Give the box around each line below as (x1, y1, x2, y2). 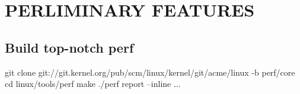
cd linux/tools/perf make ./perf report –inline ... (5, 77, 181, 90)
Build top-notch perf (5, 38, 134, 56)
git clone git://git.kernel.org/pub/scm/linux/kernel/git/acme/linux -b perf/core (5, 66, 295, 78)
